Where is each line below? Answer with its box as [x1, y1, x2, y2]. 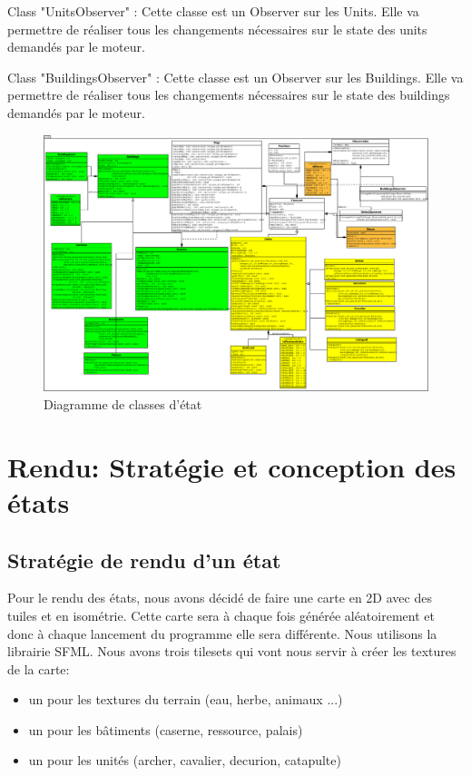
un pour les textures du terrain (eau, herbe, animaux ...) [28, 690, 343, 709]
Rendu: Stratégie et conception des [7, 447, 456, 485]
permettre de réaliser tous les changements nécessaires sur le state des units [7, 19, 427, 38]
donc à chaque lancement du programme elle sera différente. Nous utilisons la [7, 624, 437, 643]
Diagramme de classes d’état [44, 394, 202, 413]
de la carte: [7, 659, 70, 678]
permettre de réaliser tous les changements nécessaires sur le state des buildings [7, 85, 450, 104]
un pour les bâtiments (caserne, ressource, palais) [28, 720, 303, 739]
